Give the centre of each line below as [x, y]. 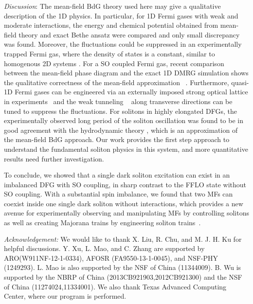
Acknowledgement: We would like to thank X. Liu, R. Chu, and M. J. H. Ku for [123, 239]
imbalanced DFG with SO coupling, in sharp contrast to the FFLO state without [125, 184]
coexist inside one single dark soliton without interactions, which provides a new [124, 203]
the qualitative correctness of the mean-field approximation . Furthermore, [117, 82]
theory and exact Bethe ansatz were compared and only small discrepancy [129, 34]
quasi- [240, 82]
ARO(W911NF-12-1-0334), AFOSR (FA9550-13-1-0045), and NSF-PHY [111, 258]
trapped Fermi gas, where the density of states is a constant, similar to [109, 53]
